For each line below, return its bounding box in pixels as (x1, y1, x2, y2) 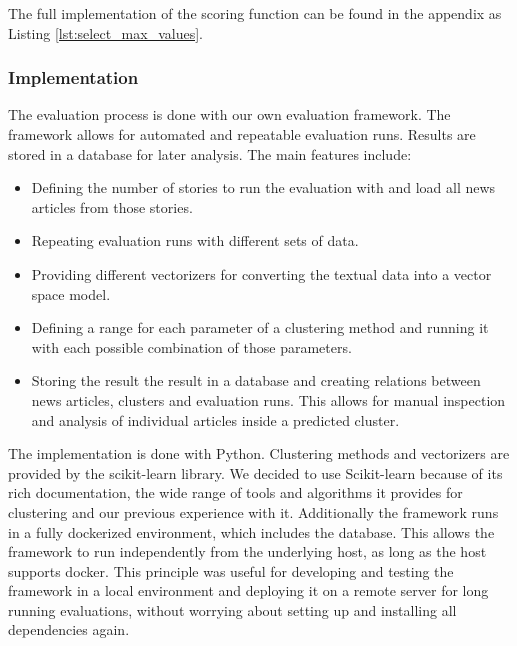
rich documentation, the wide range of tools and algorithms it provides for (8, 482, 463, 503)
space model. (31, 283, 111, 304)
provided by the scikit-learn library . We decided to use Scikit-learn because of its (8, 462, 503, 483)
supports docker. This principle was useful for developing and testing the (8, 560, 454, 581)
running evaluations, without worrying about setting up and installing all (8, 599, 457, 620)
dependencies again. (8, 619, 130, 640)
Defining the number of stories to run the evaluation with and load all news (31, 177, 496, 198)
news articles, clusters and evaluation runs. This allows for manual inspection (31, 389, 506, 410)
